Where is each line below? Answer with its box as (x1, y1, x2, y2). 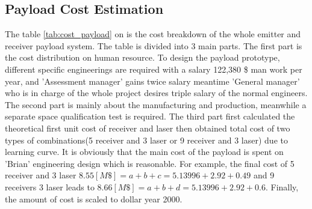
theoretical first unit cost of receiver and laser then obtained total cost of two (5, 121, 290, 134)
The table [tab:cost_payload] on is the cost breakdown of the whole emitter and (5, 28, 301, 40)
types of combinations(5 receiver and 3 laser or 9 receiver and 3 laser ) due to (5, 133, 288, 146)
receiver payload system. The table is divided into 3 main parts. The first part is (5, 39, 302, 52)
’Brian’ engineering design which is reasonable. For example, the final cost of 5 (5, 157, 295, 169)
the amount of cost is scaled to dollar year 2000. (5, 192, 183, 205)
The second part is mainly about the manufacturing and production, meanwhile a (5, 98, 307, 111)
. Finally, (265, 180, 299, 193)
